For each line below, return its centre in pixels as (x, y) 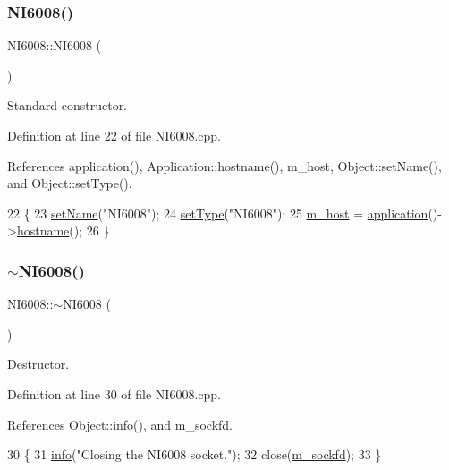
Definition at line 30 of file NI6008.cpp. (114, 393)
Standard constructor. (68, 105)
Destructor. (38, 364)
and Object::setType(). (70, 183)
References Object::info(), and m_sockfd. (120, 424)
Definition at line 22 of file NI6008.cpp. (114, 135)
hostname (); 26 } (63, 231)
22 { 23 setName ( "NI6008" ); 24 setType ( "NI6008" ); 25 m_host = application (218, 213)
